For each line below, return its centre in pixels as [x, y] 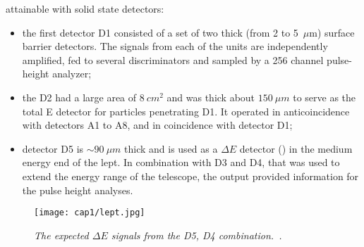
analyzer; [72, 74]
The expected [61, 235]
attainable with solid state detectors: [85, 8]
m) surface [332, 32]
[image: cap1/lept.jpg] [90, 213]
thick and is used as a [171, 148]
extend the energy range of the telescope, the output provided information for [190, 176]
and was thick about [211, 97]
